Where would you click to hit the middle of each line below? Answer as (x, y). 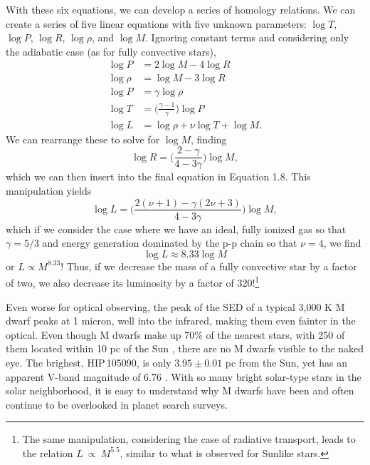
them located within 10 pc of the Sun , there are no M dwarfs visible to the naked (185, 348)
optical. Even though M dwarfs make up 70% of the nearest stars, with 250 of (175, 334)
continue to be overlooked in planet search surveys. (117, 404)
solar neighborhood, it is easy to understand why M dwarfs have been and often (180, 390)
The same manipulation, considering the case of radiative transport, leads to (189, 439)
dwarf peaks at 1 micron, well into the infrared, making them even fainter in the (181, 321)
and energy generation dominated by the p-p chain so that (170, 243)
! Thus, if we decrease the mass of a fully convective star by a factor (209, 266)
